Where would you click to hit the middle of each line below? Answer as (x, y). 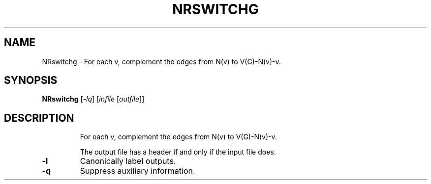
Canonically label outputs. (128, 161)
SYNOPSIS (31, 80)
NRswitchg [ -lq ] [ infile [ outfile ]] (93, 99)
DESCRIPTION (39, 118)
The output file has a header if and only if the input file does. (178, 152)
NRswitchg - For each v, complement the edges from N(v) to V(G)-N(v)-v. (161, 61)
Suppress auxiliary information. (138, 171)
